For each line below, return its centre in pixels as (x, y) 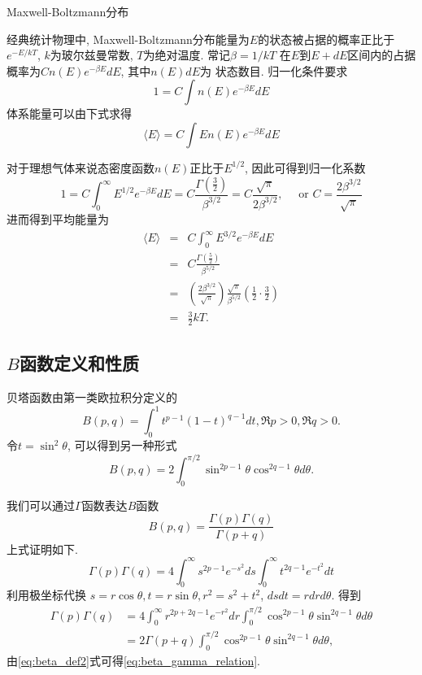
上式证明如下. (42, 549)
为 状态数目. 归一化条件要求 (274, 70)
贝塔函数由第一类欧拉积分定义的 (92, 397)
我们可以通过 (41, 505)
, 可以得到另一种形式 (122, 445)
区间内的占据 (382, 55)
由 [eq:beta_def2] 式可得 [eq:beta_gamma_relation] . (133, 660)
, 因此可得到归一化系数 (305, 167)
